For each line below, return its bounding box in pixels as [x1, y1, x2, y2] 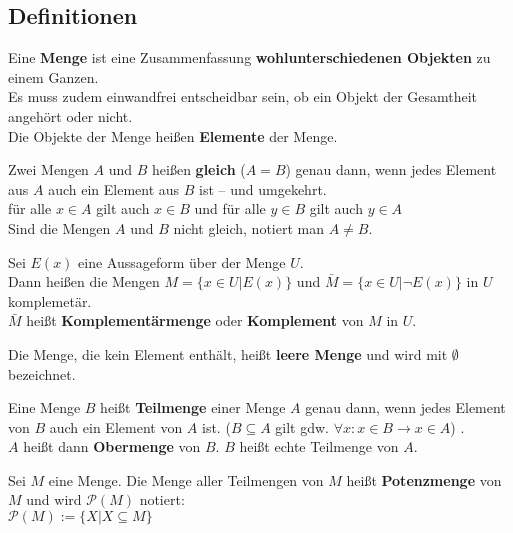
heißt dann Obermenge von [23, 436, 201, 457]
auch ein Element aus [48, 178, 180, 199]
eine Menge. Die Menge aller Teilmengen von [48, 469, 324, 490]
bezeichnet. [8, 363, 76, 384]
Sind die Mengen [8, 217, 111, 238]
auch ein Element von [49, 416, 183, 437]
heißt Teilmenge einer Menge [100, 397, 286, 418]
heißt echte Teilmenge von [239, 436, 399, 457]
